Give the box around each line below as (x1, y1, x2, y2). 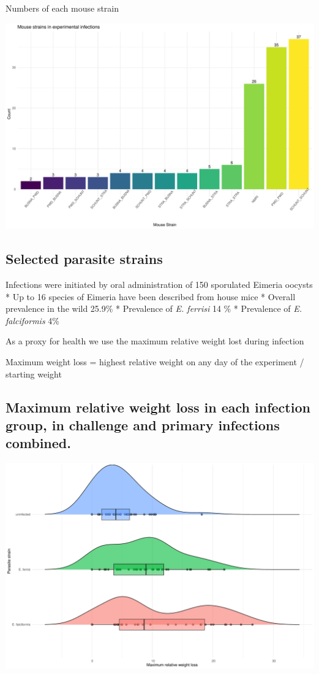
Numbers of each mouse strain (6, 2, 119, 14)
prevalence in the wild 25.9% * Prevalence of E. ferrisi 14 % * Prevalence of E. (6, 302, 302, 315)
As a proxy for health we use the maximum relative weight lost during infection (6, 335, 304, 347)
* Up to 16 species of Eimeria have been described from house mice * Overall (6, 290, 296, 303)
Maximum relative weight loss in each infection (6, 397, 310, 416)
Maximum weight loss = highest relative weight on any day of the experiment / (6, 355, 304, 368)
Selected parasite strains (6, 249, 163, 268)
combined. (6, 433, 71, 452)
